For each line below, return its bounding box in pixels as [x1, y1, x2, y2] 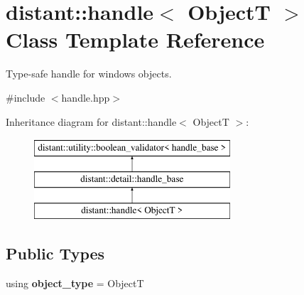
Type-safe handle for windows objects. [6, 66, 172, 81]
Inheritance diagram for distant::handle [6, 114, 177, 129]
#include [6, 90, 45, 104]
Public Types [6, 242, 105, 264]
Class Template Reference [6, 25, 265, 54]
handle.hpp [61, 90, 110, 104]
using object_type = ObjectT [6, 276, 144, 291]
